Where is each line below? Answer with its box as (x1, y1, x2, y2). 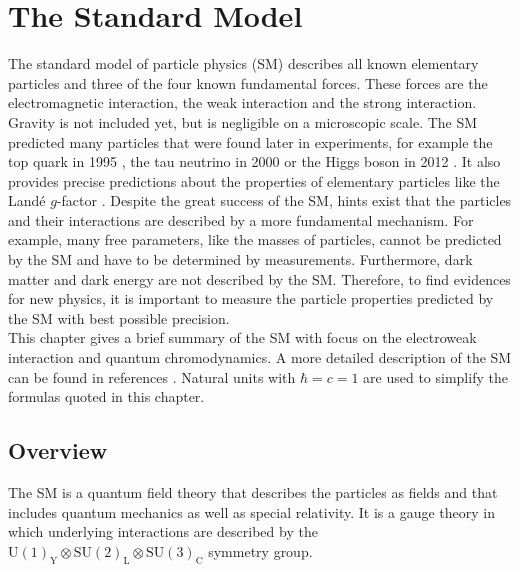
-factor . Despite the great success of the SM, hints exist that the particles (56, 190, 512, 211)
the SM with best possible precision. (8, 307, 230, 328)
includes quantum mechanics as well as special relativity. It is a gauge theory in (8, 501, 496, 522)
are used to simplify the (363, 366, 508, 387)
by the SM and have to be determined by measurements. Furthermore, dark (8, 249, 473, 270)
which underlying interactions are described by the (8, 521, 318, 542)
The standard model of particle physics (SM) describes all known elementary (8, 53, 479, 74)
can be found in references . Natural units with (8, 366, 296, 387)
